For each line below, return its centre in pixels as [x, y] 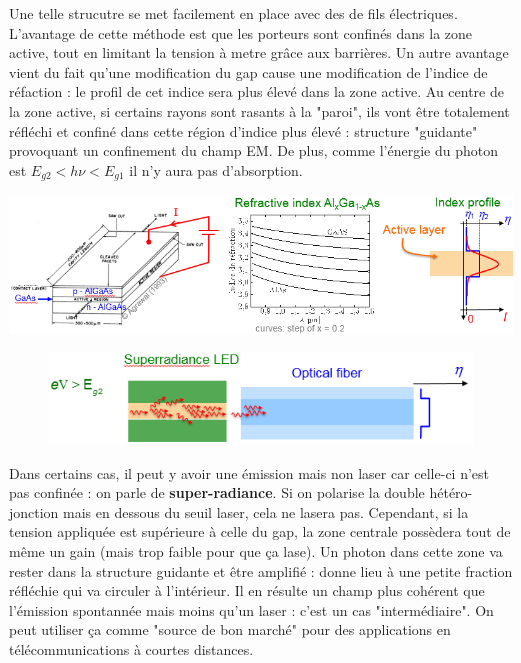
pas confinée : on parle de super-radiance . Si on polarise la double [217, 492]
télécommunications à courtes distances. [131, 648]
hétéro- [451, 492]
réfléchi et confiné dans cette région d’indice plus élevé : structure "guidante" [243, 130]
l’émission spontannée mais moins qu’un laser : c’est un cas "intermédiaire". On [251, 609]
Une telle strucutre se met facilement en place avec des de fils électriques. [233, 13]
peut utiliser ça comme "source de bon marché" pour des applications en [230, 629]
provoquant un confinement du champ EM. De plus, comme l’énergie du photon [254, 150]
